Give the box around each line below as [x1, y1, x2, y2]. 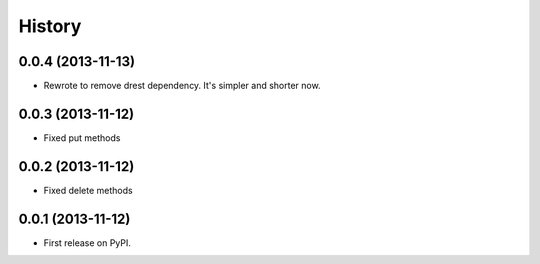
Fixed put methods [43, 131, 121, 144]
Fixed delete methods [43, 184, 134, 196]
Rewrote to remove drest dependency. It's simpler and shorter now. [43, 80, 321, 92]
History [18, 15, 82, 37]
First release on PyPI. [43, 236, 132, 249]
